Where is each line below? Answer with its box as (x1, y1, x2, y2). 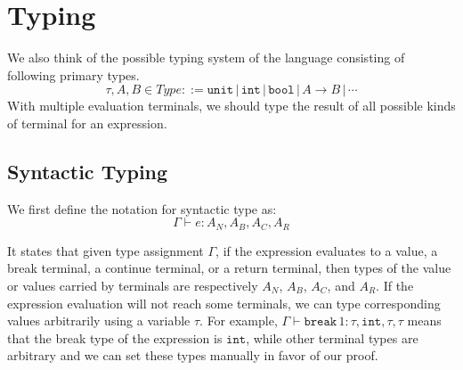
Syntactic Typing (7, 157, 168, 185)
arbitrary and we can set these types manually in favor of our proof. (7, 346, 378, 365)
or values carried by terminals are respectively (7, 275, 258, 294)
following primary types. (7, 65, 140, 84)
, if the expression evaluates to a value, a (215, 241, 438, 259)
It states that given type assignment (7, 241, 204, 259)
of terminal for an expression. (7, 113, 167, 132)
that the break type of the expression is (7, 328, 223, 347)
